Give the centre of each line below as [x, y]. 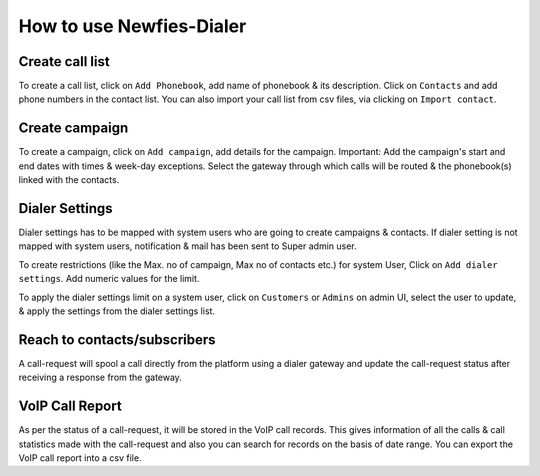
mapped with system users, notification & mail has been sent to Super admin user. [187, 246]
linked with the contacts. [69, 180]
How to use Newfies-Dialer [132, 26]
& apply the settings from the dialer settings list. [116, 311]
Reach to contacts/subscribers [117, 339]
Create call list [64, 61]
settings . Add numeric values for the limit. [109, 279]
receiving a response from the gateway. [100, 377]
